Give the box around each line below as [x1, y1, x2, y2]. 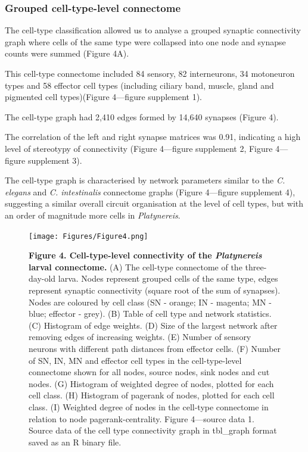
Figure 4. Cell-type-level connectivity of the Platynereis [29, 249, 262, 261]
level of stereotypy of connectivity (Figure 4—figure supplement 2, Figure [5, 142, 273, 154]
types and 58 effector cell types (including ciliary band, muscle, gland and [5, 79, 274, 91]
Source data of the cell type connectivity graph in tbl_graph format [29, 424, 277, 437]
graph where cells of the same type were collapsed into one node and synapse [5, 35, 286, 48]
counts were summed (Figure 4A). [5, 47, 129, 60]
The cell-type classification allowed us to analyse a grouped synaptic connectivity [5, 24, 301, 36]
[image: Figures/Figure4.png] [29, 232, 148, 241]
